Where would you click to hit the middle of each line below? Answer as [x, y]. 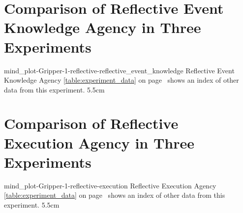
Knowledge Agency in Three [103, 27]
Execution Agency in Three [99, 142]
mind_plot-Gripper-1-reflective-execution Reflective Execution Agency [110, 185]
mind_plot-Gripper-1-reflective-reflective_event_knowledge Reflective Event [119, 70]
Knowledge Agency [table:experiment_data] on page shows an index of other [121, 80]
